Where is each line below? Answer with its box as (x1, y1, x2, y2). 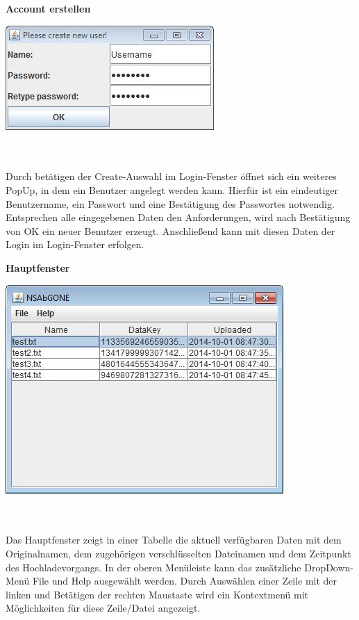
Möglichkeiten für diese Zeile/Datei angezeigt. (6, 601, 201, 615)
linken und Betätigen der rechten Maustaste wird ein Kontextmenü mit (6, 587, 309, 601)
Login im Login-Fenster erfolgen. (6, 237, 144, 252)
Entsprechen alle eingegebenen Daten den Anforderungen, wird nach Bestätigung (6, 210, 351, 225)
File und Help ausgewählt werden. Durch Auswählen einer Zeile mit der (32, 573, 337, 588)
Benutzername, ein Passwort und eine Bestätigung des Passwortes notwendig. (6, 196, 335, 211)
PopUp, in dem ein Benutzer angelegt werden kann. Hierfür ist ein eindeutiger (6, 182, 339, 197)
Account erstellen (6, 1, 91, 15)
